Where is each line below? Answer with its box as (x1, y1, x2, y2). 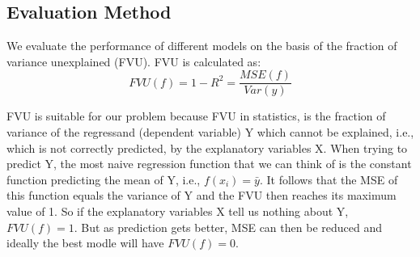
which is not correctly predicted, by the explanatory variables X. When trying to (6, 139, 408, 156)
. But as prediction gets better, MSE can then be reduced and (74, 218, 382, 235)
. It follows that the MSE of (259, 171, 398, 187)
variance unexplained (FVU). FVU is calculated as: (6, 53, 261, 70)
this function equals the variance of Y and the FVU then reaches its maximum (6, 187, 397, 204)
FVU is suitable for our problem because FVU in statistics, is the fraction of (6, 107, 386, 124)
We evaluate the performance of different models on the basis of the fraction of (6, 37, 397, 54)
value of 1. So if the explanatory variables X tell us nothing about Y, (6, 203, 349, 220)
